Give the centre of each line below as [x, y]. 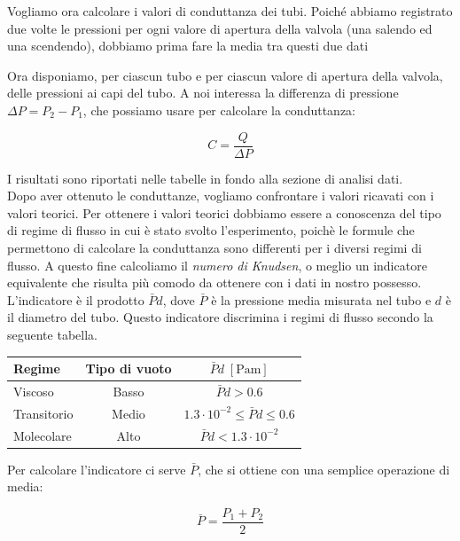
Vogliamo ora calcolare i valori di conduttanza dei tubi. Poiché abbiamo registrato [230, 11]
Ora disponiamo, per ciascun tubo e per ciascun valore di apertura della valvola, [225, 75]
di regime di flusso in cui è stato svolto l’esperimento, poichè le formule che [211, 230]
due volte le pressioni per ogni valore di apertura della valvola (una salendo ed [220, 28]
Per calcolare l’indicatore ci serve [97, 469]
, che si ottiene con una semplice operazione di [324, 469]
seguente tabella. [52, 334]
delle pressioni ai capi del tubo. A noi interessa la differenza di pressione [203, 93]
